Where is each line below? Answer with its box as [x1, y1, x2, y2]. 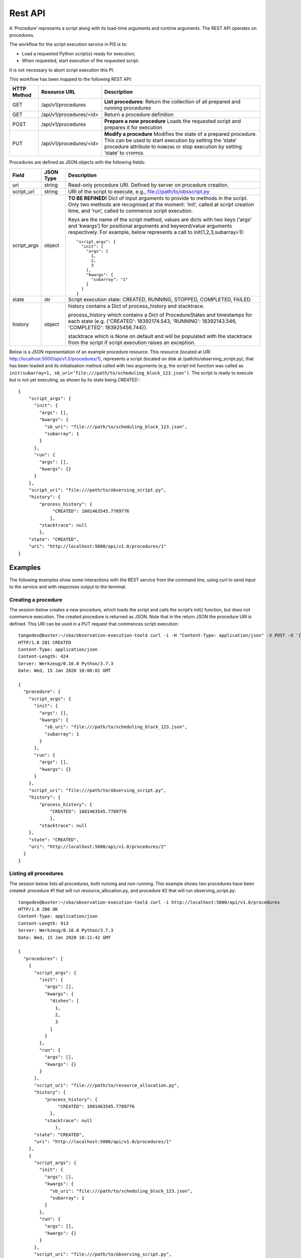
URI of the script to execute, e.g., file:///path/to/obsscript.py [68, 188, 210, 195]
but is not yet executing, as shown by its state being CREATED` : [9, 377, 140, 383]
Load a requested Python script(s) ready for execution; [22, 50, 135, 56]
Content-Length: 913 [18, 920, 69, 926]
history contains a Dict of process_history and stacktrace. [68, 302, 205, 309]
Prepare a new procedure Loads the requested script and [104, 118, 241, 125]
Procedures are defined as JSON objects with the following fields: [9, 159, 145, 166]
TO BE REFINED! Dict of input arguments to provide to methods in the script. [68, 194, 248, 201]
